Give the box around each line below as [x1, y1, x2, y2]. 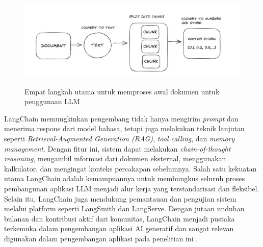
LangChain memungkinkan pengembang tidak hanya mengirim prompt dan [4, 113, 239, 123]
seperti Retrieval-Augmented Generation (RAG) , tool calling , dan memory [4, 133, 235, 143]
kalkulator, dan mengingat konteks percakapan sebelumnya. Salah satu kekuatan [4, 163, 257, 174]
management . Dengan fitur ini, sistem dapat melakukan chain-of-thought [4, 143, 231, 154]
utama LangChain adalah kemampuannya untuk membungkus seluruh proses [4, 173, 245, 184]
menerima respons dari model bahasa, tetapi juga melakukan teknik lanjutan [4, 123, 245, 134]
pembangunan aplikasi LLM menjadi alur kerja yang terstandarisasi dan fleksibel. [4, 183, 259, 193]
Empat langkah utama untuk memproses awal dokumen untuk [24, 86, 220, 96]
